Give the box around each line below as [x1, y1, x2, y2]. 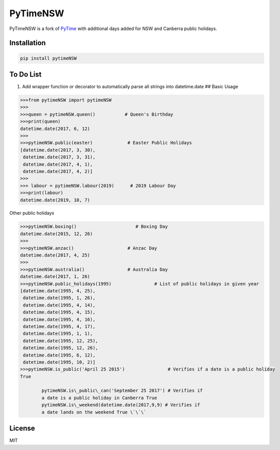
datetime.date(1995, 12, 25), [23, 338, 99, 343]
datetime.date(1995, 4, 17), [23, 324, 96, 329]
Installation [9, 39, 46, 47]
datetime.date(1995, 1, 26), [23, 295, 96, 301]
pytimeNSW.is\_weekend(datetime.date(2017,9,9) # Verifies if [41, 402, 201, 408]
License [9, 424, 35, 433]
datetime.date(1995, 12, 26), [23, 345, 99, 351]
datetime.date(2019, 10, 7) [20, 197, 90, 203]
